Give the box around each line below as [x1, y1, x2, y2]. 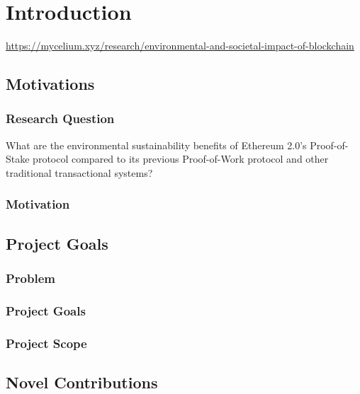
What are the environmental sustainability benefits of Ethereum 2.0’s [6, 137, 307, 152]
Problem [6, 270, 55, 287]
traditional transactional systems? [6, 165, 153, 180]
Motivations [6, 73, 95, 95]
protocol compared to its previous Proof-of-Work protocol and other [33, 151, 329, 166]
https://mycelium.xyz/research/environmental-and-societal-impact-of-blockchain [6, 38, 354, 53]
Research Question [6, 110, 115, 127]
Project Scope [6, 334, 87, 352]
